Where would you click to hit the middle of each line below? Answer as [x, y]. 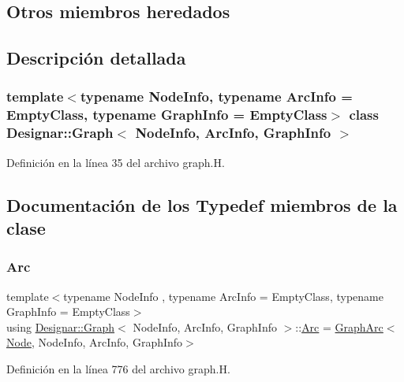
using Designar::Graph [61, 326]
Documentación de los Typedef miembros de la [202, 204]
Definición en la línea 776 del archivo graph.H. [118, 368]
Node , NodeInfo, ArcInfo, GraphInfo [95, 342]
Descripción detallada [96, 58]
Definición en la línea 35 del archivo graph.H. [116, 162]
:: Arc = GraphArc [339, 326]
